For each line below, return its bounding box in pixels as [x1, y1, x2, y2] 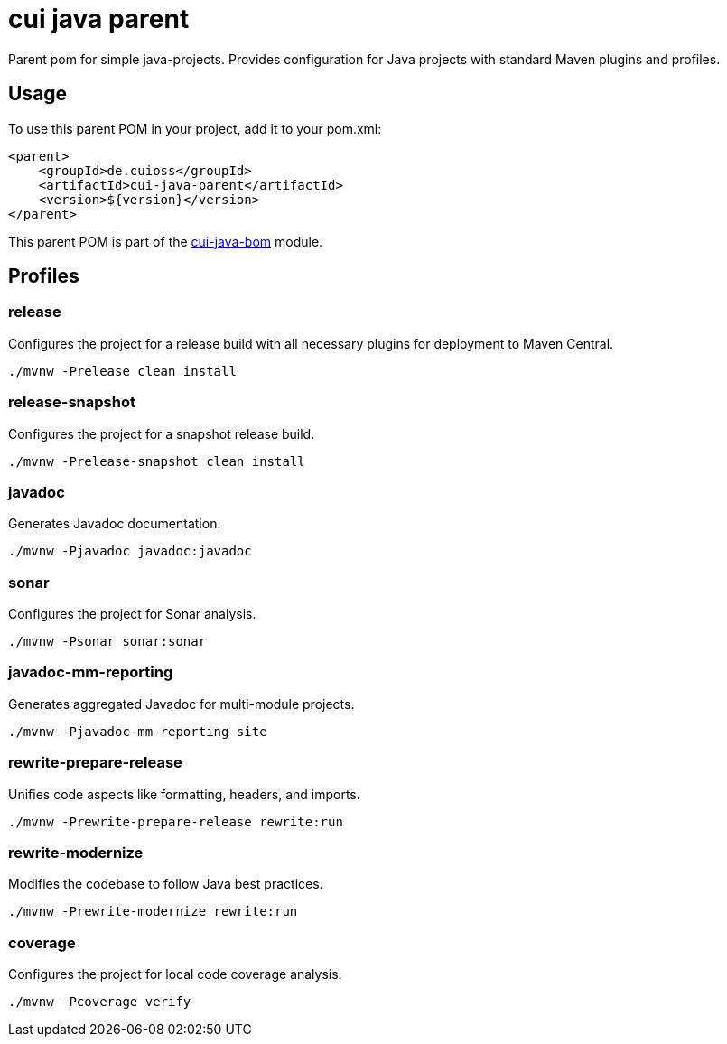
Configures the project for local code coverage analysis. [8, 966, 342, 983]
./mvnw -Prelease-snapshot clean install [8, 453, 305, 469]
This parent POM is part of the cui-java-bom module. [8, 233, 323, 249]
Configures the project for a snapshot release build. [8, 425, 315, 442]
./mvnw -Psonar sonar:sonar [8, 634, 207, 649]
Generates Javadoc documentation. [8, 516, 221, 532]
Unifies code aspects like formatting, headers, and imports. [8, 786, 360, 802]
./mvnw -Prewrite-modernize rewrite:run [8, 904, 298, 919]
